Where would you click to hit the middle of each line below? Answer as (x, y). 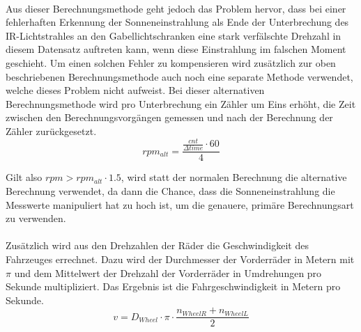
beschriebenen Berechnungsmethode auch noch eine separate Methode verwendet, (179, 76)
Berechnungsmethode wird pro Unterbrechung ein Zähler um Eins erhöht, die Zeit (181, 103)
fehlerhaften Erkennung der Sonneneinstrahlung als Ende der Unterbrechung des (177, 22)
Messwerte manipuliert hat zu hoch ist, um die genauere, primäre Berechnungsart (180, 204)
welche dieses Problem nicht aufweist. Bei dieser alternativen (135, 90)
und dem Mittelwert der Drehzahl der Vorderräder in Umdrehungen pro (168, 272)
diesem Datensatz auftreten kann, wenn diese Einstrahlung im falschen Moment (176, 49)
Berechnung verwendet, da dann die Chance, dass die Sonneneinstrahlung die (170, 190)
